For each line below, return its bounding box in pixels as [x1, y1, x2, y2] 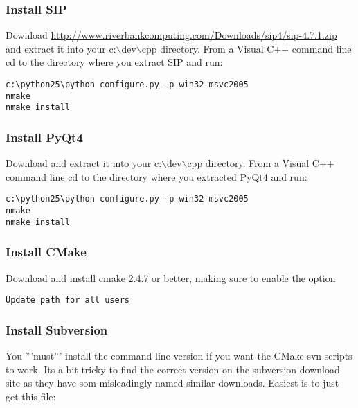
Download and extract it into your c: [6, 156, 162, 170]
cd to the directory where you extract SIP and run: [6, 55, 223, 69]
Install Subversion [6, 321, 108, 338]
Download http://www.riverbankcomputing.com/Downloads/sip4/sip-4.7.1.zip [6, 28, 337, 42]
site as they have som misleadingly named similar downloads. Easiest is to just [6, 375, 339, 390]
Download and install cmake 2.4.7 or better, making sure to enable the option [6, 270, 336, 285]
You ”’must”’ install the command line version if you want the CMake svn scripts [6, 348, 352, 363]
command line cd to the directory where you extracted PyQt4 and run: [6, 169, 307, 184]
